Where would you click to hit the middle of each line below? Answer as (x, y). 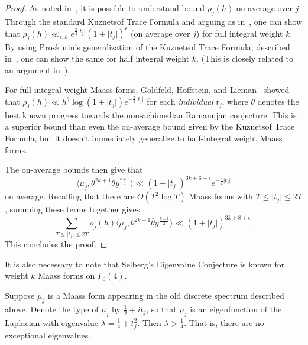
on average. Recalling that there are (70, 196)
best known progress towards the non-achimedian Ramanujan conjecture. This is (151, 115)
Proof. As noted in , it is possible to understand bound (105, 8)
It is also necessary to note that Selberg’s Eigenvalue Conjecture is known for (145, 264)
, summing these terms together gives (72, 209)
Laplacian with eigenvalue (52, 322)
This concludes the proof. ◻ (56, 244)
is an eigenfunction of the (236, 309)
